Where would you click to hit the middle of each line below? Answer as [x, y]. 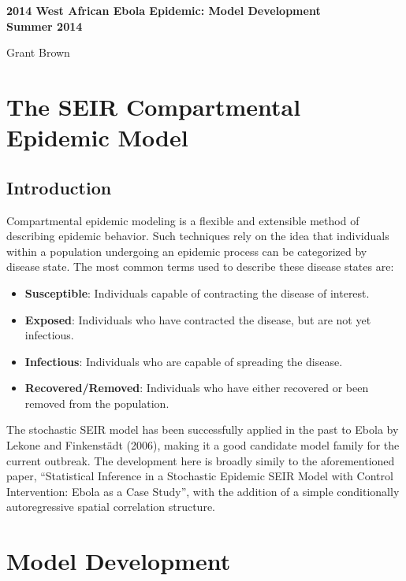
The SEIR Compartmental [154, 106]
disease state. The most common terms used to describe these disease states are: [200, 266]
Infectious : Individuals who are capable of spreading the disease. [184, 361]
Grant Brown [38, 52]
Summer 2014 [45, 26]
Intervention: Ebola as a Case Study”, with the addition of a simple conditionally [203, 491]
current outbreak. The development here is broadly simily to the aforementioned [201, 460]
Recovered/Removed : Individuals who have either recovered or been [197, 388]
